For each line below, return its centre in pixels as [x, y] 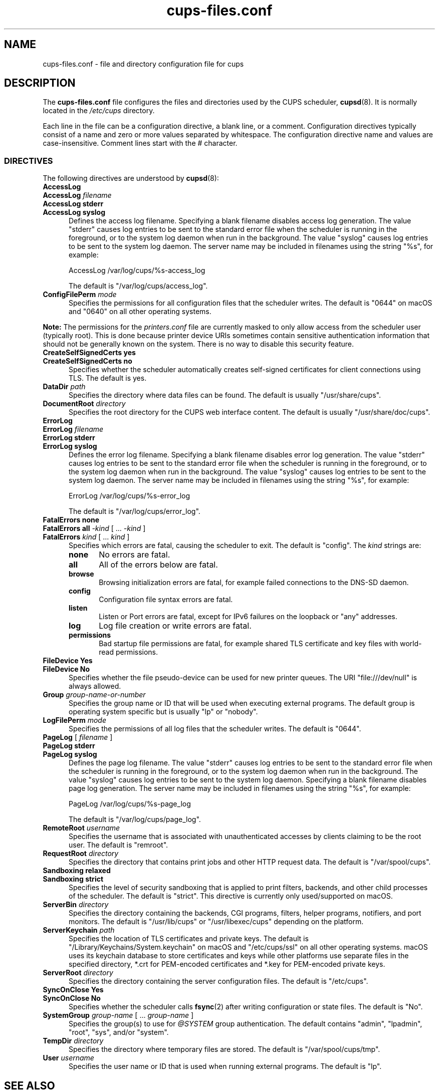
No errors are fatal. [135, 555]
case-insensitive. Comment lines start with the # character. [140, 143]
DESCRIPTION [40, 83]
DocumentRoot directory [84, 404]
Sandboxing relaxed [77, 871]
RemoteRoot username [81, 828]
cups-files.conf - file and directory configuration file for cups [143, 64]
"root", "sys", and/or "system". [119, 1032]
